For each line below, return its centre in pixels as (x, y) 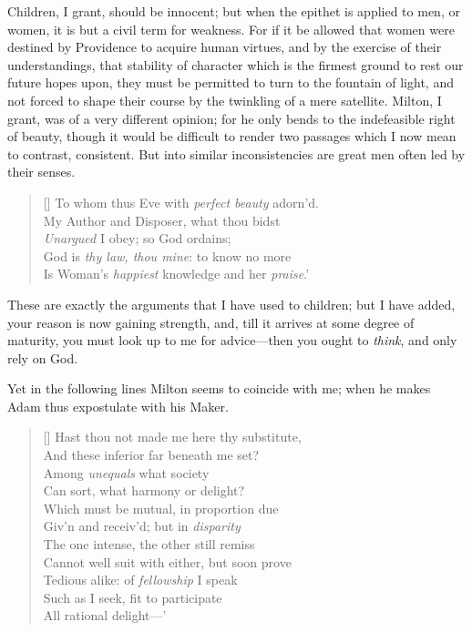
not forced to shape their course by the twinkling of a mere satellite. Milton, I (225, 100)
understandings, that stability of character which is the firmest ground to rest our (236, 64)
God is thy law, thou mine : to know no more (167, 255)
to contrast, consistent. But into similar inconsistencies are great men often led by (236, 153)
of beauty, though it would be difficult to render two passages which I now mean (232, 136)
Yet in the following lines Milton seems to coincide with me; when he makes (219, 388)
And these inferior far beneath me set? (151, 455)
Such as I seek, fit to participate (133, 597)
